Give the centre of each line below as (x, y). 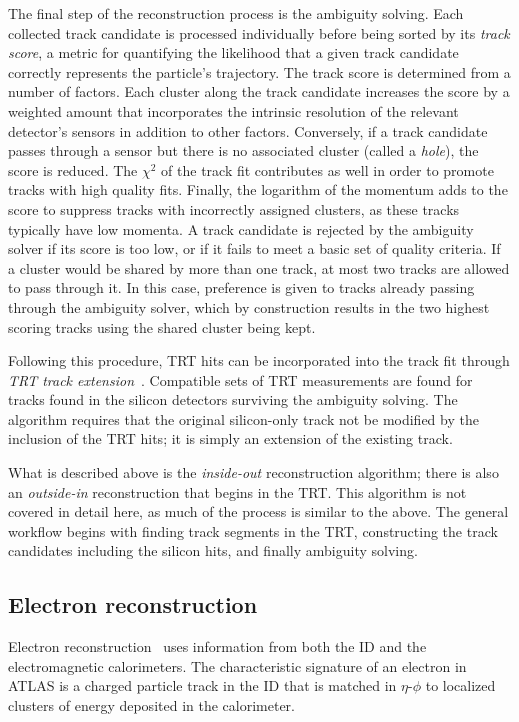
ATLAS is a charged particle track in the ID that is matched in (202, 685)
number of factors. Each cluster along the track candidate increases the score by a (259, 91)
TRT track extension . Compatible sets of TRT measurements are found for (240, 379)
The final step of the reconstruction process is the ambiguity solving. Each (236, 13)
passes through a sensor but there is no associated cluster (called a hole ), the (243, 150)
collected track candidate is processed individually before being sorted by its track (259, 32)
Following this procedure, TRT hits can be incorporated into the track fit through (259, 360)
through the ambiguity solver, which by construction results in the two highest (249, 306)
